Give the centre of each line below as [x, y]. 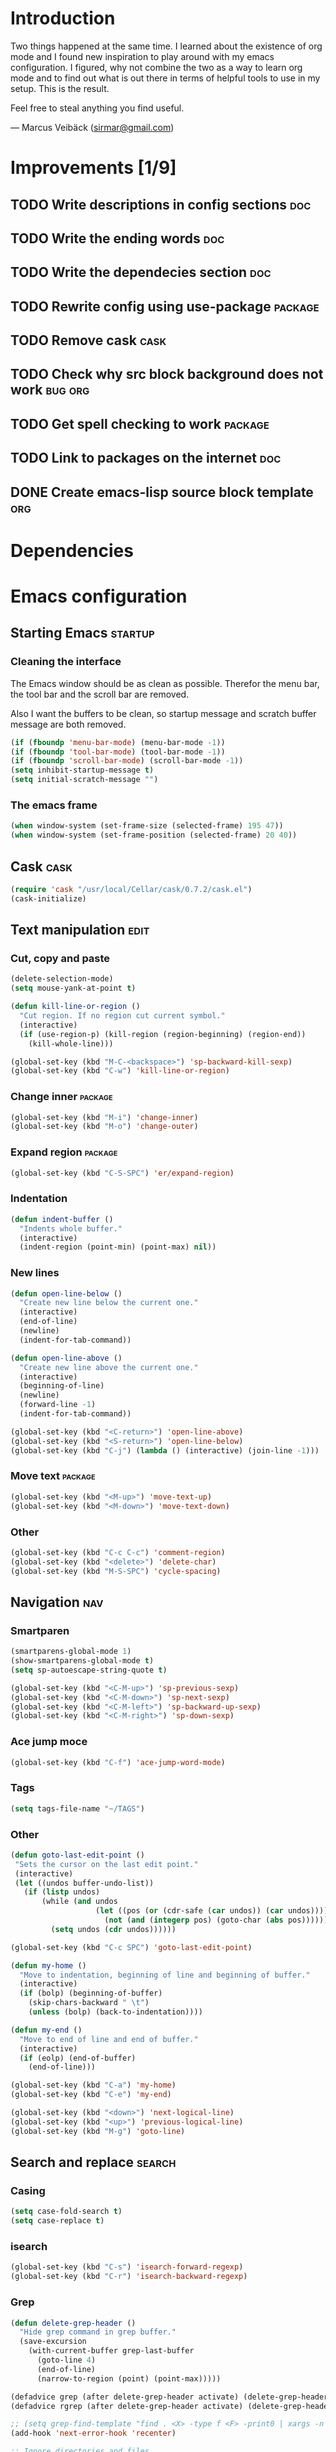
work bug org [50, 390]
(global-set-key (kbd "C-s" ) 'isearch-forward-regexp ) [127, 2267]
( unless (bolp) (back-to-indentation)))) [115, 2012]
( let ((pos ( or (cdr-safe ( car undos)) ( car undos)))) [212, 1911]
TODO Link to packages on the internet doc [146, 458]
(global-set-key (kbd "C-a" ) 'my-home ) [93, 2085]
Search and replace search [93, 2162]
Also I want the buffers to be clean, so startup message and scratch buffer [163, 713]
